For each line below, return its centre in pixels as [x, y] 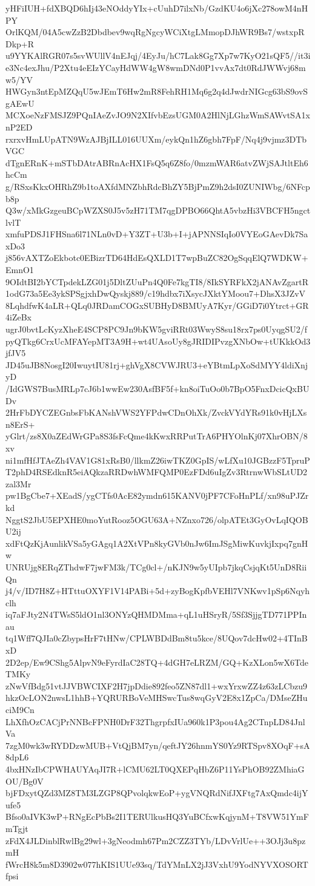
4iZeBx [18, 317]
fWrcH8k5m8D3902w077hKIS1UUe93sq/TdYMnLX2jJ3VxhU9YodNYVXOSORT [157, 864]
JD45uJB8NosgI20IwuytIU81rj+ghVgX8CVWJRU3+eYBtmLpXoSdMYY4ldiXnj [157, 364]
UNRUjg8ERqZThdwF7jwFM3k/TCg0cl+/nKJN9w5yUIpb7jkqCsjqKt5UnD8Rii [156, 566]
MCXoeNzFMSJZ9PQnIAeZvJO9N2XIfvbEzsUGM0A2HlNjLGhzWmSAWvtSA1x [158, 115]
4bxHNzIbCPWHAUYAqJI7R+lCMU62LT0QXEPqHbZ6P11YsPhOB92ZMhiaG [155, 769]
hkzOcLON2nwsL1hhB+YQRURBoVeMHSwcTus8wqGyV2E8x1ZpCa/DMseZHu [157, 698]
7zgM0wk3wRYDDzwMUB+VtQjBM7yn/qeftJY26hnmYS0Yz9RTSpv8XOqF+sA [158, 745]
